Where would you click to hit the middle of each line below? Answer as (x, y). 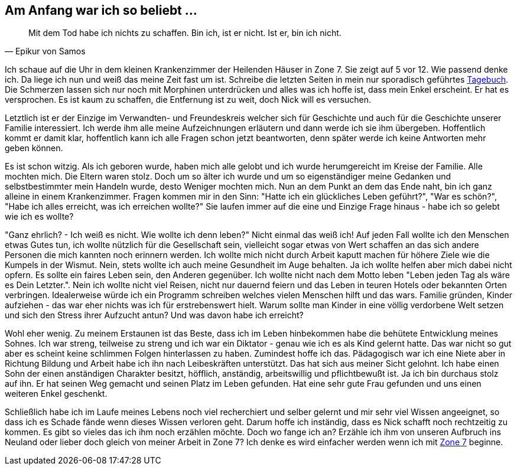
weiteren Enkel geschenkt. (56, 394)
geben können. (34, 148)
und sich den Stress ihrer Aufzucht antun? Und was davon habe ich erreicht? (154, 315)
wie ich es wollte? (39, 217)
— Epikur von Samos (45, 51)
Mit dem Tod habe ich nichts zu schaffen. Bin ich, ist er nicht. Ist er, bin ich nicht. (185, 33)
